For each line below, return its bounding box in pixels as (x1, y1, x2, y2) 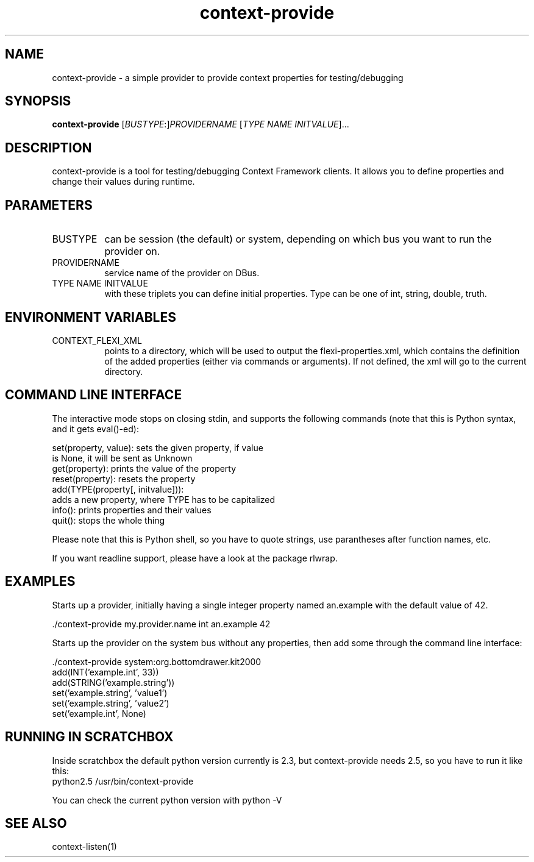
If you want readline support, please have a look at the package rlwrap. (52, 552, 338, 563)
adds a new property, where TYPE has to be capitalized (52, 494, 275, 505)
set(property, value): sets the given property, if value (52, 442, 263, 453)
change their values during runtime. (52, 176, 195, 187)
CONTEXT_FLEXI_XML (52, 335, 142, 346)
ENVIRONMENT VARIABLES (5, 309, 176, 325)
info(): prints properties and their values (52, 504, 212, 515)
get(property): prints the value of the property (52, 463, 237, 474)
